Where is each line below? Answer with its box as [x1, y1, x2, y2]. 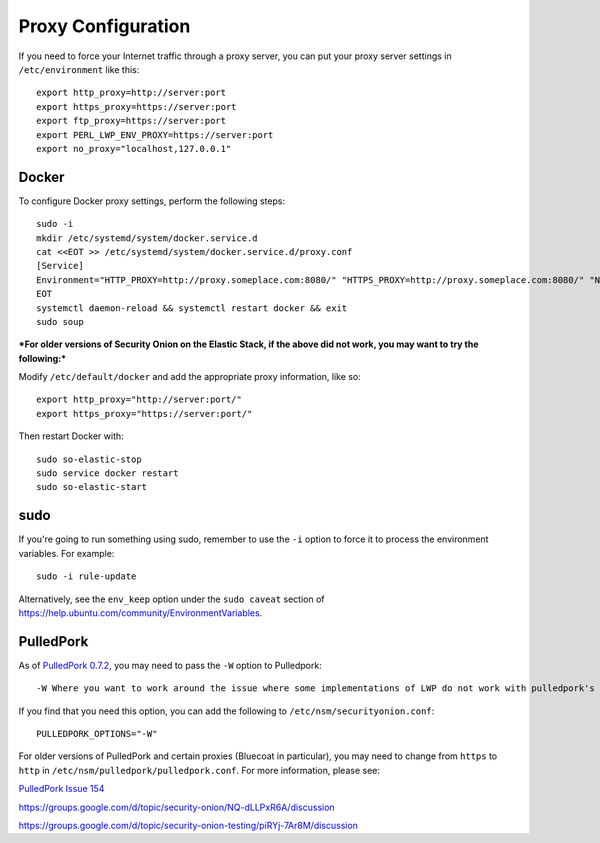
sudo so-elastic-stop [36, 453, 142, 465]
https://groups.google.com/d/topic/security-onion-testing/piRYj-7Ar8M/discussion [18, 819, 359, 831]
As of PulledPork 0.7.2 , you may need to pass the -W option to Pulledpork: [18, 659, 322, 671]
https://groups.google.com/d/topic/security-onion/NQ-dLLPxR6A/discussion [18, 801, 335, 813]
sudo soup [36, 316, 84, 327]
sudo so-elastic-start [36, 481, 148, 493]
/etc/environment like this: [18, 63, 140, 75]
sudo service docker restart [36, 468, 179, 479]
